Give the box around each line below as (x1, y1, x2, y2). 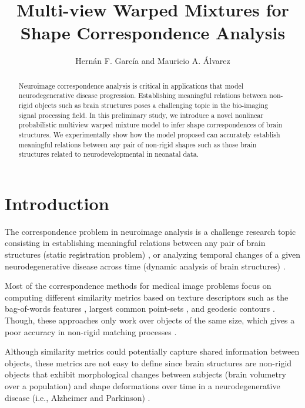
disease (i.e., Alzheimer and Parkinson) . (5, 391, 150, 403)
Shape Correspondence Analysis (20, 21, 286, 45)
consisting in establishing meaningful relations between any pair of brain (5, 237, 266, 249)
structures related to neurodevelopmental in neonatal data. (18, 149, 199, 159)
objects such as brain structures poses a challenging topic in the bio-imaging (35, 100, 269, 110)
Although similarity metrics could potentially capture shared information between (5, 345, 300, 358)
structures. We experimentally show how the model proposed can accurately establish (18, 129, 280, 139)
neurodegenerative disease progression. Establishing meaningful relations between (18, 90, 267, 100)
